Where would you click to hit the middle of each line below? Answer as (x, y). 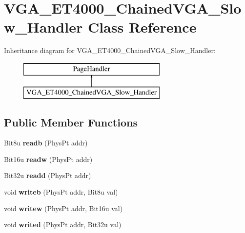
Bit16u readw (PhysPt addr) (48, 159)
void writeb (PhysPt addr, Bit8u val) (61, 192)
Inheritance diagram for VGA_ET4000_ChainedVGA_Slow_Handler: (110, 50)
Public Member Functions (71, 122)
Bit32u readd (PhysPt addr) (48, 175)
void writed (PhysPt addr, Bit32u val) (63, 224)
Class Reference (142, 27)
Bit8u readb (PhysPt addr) (46, 143)
